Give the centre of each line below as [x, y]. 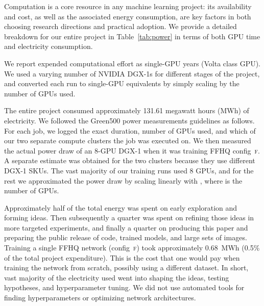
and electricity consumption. [49, 46]
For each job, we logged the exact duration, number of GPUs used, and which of [130, 130]
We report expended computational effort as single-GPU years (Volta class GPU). [133, 63]
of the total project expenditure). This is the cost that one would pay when [122, 257]
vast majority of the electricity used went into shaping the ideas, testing [117, 277]
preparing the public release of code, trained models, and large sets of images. [126, 237]
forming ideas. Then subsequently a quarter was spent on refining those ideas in [129, 218]
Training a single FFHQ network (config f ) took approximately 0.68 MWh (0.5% [132, 248]
